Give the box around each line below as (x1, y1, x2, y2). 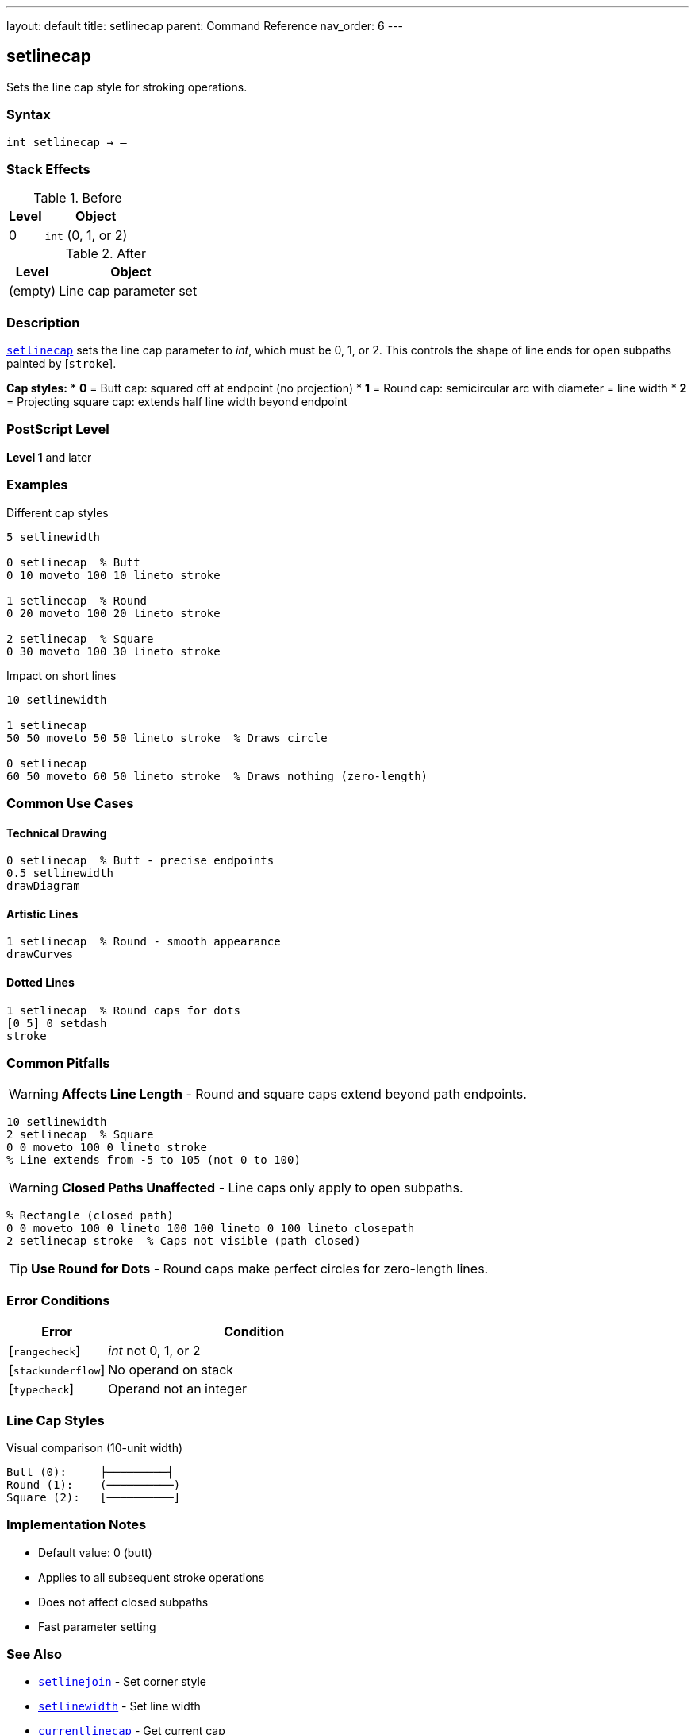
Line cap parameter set (59, 283, 198, 299)
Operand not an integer (108, 1381, 247, 1397)
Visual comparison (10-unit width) (6, 1440, 183, 1455)
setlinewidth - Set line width (38, 1699, 201, 1714)
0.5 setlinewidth (6, 867, 113, 880)
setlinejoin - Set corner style (38, 1675, 206, 1689)
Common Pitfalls (6, 1055, 110, 1071)
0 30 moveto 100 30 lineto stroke (6, 644, 221, 658)
